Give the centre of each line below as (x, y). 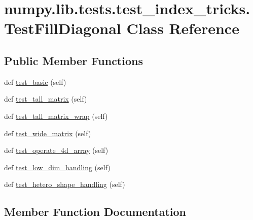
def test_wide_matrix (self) (48, 133)
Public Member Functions (74, 60)
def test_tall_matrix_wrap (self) (56, 116)
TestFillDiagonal (63, 28)
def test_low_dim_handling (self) (57, 167)
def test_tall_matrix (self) (46, 99)
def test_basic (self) (35, 82)
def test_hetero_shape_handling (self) (65, 184)
